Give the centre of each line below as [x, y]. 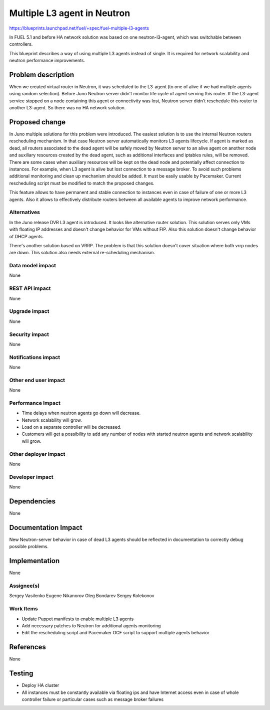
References [27, 647]
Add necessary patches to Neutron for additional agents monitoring [91, 626]
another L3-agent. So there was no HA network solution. [67, 108]
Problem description [42, 74]
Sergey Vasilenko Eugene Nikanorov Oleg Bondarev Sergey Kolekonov [82, 596]
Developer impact [31, 477]
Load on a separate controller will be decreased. [72, 427]
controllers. [21, 44]
